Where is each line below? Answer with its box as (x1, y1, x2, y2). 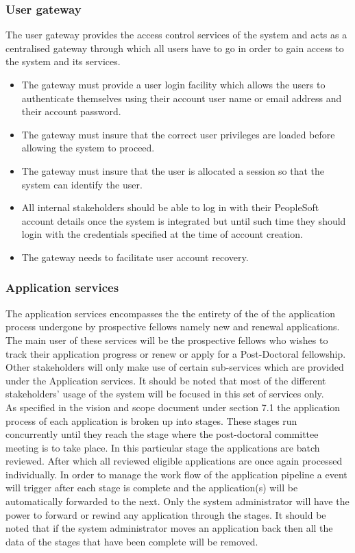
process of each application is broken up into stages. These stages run (5, 413, 297, 428)
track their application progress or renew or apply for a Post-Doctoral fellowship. (5, 346, 346, 360)
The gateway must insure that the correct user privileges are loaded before (21, 127, 335, 141)
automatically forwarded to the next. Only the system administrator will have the (5, 494, 350, 508)
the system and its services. (5, 54, 121, 69)
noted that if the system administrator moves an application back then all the (5, 521, 333, 535)
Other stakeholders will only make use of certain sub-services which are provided (5, 360, 344, 374)
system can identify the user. (21, 177, 143, 191)
